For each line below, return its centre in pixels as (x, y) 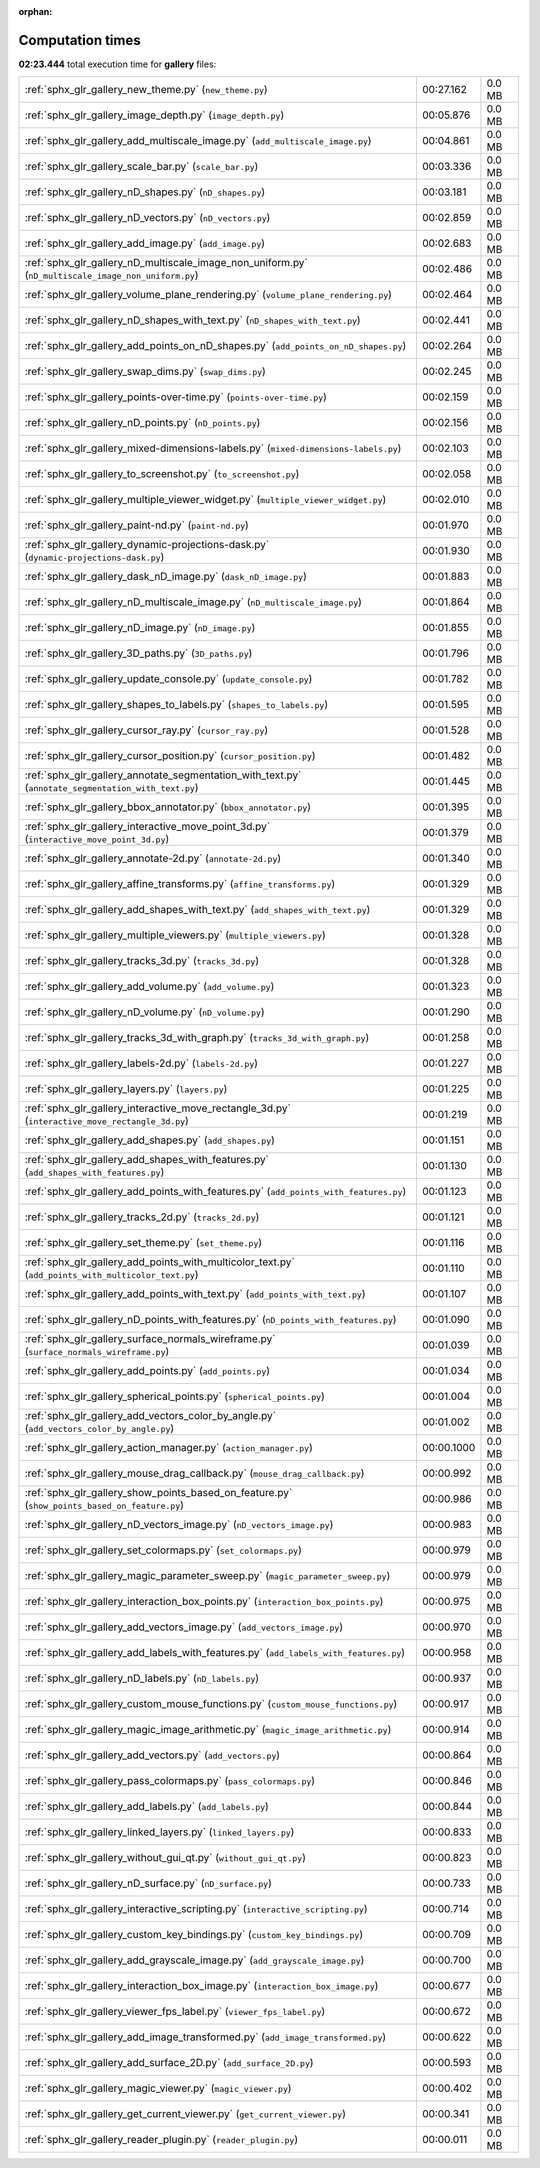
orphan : (35, 11)
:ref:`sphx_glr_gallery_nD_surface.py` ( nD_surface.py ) (148, 1883)
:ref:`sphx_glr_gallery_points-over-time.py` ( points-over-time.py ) (175, 397)
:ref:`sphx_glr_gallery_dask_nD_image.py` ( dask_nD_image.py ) (165, 577)
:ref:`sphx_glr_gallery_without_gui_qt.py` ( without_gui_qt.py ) (165, 1858)
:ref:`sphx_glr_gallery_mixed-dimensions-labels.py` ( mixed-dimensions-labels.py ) (213, 448)
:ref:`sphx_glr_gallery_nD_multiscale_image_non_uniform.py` (166, 263)
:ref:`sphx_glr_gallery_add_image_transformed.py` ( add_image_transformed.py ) (205, 2037)
